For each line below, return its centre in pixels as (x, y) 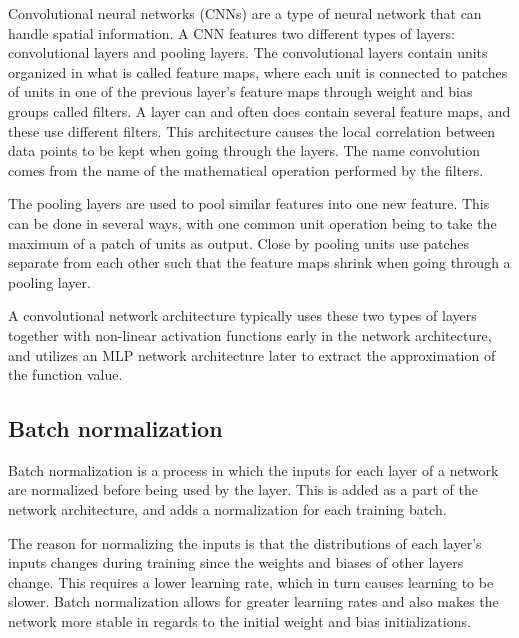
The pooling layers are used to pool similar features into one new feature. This (249, 203)
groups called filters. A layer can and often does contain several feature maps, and (259, 110)
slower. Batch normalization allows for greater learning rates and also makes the (253, 601)
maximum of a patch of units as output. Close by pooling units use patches (238, 242)
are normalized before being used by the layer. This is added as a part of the (243, 489)
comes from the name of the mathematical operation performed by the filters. (246, 169)
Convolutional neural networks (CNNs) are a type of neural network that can (245, 13)
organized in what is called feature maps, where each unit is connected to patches (258, 71)
